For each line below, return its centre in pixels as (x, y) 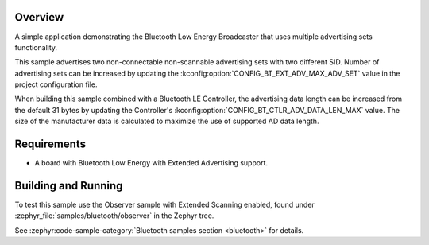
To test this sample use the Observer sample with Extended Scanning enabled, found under (165, 205)
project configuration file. (56, 84)
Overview (39, 17)
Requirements (50, 144)
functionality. (36, 47)
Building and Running (69, 186)
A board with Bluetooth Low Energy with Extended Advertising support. (151, 163)
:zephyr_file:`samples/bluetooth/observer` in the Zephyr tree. (114, 216)
